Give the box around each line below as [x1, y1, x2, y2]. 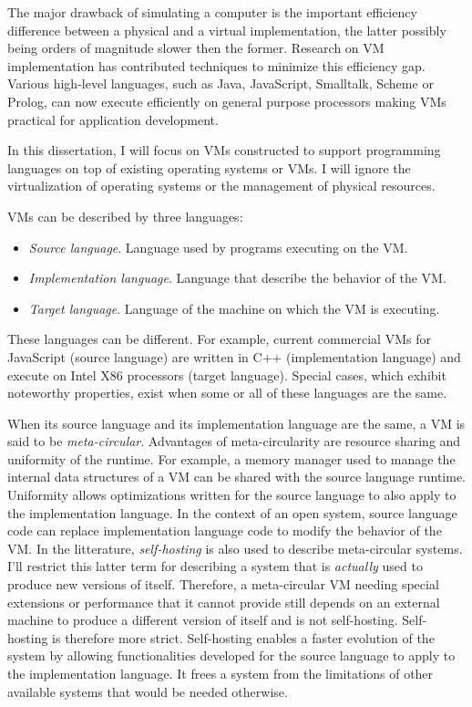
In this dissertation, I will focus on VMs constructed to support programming [7, 140, 441, 160]
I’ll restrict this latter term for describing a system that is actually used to [7, 556, 423, 576]
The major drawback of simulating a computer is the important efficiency [7, 3, 417, 21]
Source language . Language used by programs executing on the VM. [28, 237, 408, 256]
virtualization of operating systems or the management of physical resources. [7, 176, 436, 195]
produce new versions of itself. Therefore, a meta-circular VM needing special [7, 575, 439, 594]
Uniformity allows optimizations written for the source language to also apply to [7, 485, 457, 504]
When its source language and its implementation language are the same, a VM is [7, 413, 466, 432]
